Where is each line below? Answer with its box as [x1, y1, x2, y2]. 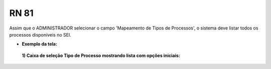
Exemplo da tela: [22, 41, 58, 47]
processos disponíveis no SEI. [9, 31, 71, 37]
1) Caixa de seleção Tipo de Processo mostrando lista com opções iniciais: [22, 52, 181, 58]
